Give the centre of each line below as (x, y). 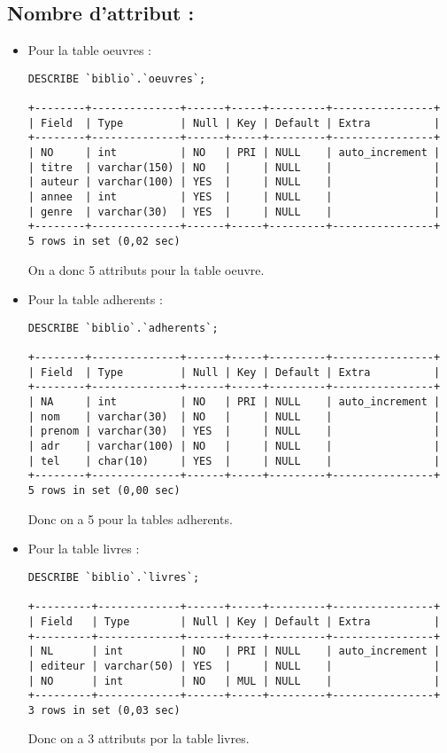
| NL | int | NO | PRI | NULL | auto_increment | (234, 651)
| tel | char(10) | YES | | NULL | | (234, 461)
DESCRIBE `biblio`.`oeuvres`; (117, 78)
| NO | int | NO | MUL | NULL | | (234, 681)
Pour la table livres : (84, 549)
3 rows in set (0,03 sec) (104, 710)
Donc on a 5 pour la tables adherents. (130, 518)
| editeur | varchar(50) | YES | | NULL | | (234, 666)
